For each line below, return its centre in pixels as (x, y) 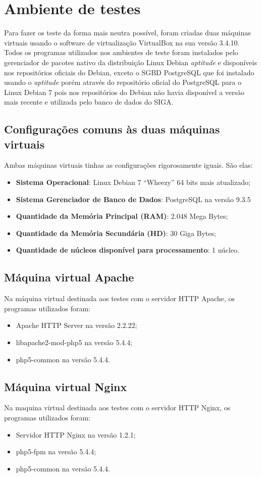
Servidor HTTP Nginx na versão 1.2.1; (76, 434)
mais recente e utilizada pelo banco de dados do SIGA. (89, 102)
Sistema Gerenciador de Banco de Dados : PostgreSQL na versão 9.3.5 (133, 199)
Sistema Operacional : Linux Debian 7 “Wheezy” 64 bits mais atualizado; (133, 182)
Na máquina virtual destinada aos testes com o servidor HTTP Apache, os (119, 298)
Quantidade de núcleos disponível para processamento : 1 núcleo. (128, 250)
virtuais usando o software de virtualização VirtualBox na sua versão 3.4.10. (122, 42)
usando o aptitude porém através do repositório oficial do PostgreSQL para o (123, 82)
